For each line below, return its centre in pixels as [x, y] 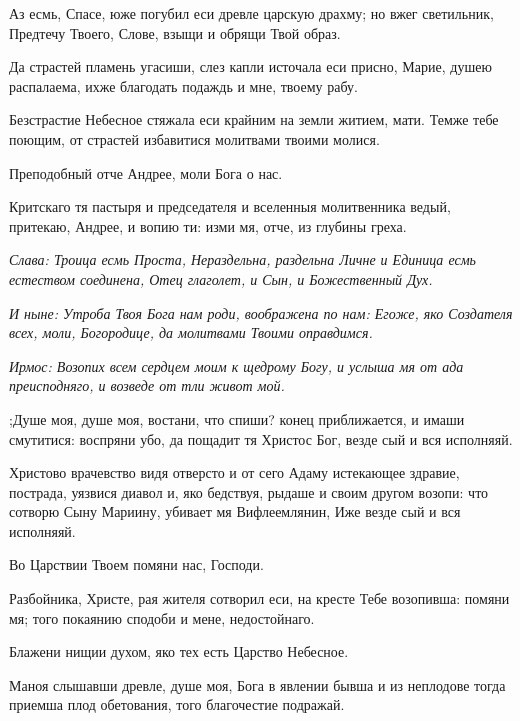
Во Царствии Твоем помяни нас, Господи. [136, 564]
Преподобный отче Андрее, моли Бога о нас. [146, 172]
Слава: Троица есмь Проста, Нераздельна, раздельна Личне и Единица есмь [242, 259]
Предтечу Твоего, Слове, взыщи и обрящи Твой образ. [175, 32]
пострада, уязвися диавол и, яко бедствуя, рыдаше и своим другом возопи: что [249, 491]
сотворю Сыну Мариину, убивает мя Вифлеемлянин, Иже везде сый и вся [235, 511]
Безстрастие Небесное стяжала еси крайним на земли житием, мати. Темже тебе [254, 119]
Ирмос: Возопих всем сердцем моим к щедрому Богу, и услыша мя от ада [236, 365]
